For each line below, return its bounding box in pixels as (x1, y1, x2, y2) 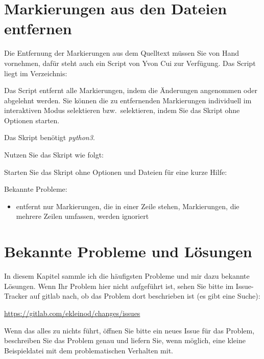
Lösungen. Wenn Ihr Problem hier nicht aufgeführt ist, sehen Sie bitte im (4, 280, 234, 291)
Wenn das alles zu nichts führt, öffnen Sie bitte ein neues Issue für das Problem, (4, 325, 255, 335)
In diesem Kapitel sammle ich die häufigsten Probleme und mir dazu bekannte (4, 271, 250, 281)
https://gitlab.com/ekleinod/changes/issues (4, 307, 140, 318)
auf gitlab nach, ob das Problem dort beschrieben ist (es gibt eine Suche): (30, 290, 260, 301)
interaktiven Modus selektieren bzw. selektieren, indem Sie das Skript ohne (4, 105, 240, 116)
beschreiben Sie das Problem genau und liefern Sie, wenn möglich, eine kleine (4, 335, 246, 346)
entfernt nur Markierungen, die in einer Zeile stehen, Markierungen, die (16, 200, 239, 211)
